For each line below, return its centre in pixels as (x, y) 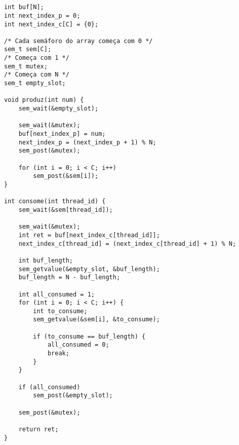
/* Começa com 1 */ (37, 58)
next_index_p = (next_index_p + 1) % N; (87, 142)
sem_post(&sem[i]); (66, 176)
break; (58, 354)
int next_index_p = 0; (42, 15)
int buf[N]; (24, 7)
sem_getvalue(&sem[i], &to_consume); (96, 320)
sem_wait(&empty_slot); (58, 109)
